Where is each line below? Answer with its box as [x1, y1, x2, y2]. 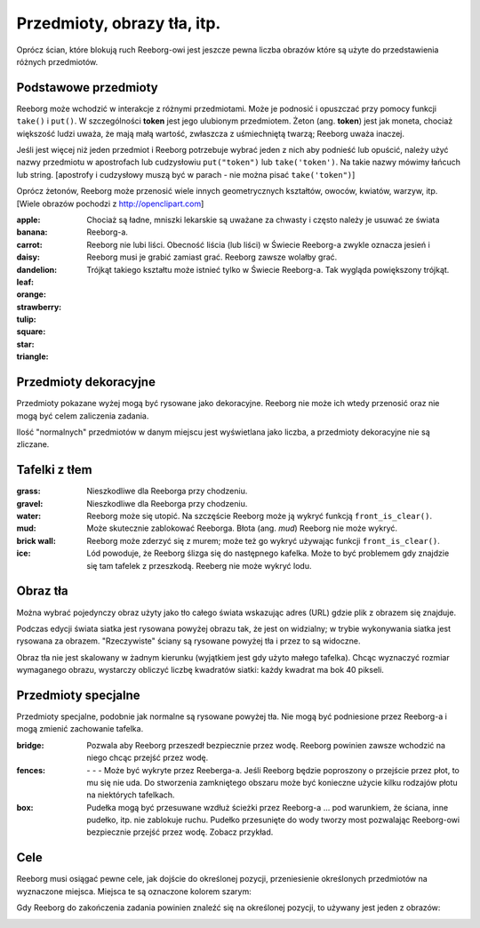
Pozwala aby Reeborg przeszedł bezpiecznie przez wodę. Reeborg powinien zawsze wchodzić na [86, 740, 446, 750]
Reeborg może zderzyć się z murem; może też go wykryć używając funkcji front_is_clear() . [86, 535, 440, 546]
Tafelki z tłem [16, 462, 92, 477]
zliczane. [16, 439, 50, 450]
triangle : [16, 351, 49, 362]
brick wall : [16, 535, 57, 546]
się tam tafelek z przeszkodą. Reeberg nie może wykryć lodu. [86, 560, 312, 571]
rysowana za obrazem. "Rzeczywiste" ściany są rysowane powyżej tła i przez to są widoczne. [16, 636, 361, 646]
